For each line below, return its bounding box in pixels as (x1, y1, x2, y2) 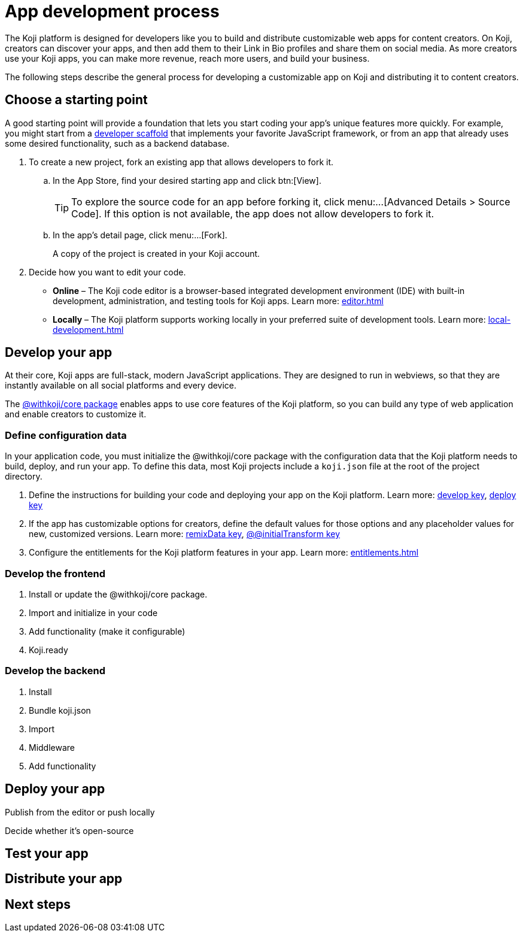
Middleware (29, 742, 75, 753)
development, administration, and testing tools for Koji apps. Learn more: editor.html (53, 295, 384, 306)
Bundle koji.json (29, 705, 91, 715)
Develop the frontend (5, 567, 106, 580)
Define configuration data (5, 429, 127, 441)
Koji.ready (29, 644, 68, 655)
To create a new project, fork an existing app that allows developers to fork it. (29, 156, 334, 167)
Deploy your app (5, 781, 105, 797)
